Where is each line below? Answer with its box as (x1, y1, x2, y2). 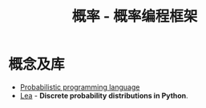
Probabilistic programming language (19, 82, 140, 92)
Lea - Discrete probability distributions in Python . (19, 90, 188, 100)
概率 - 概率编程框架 (71, 7, 198, 26)
